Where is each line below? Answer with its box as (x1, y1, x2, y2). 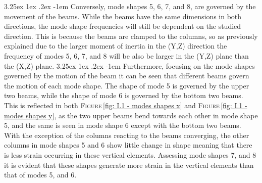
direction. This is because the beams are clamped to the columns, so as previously (4, 30, 258, 41)
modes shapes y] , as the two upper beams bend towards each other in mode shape (4, 110, 258, 120)
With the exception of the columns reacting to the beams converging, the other (4, 129, 249, 140)
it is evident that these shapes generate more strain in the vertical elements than (4, 159, 254, 170)
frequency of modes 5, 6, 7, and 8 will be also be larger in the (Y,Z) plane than (4, 50, 249, 61)
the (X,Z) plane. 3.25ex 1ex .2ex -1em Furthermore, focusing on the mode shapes (4, 60, 255, 71)
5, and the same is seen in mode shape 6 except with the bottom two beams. (4, 120, 241, 130)
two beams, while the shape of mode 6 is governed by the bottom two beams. (4, 90, 243, 101)
